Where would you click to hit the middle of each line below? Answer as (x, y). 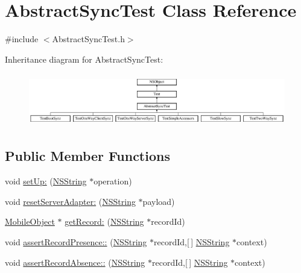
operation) (113, 181)
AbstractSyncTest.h (88, 39)
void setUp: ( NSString (46, 181)
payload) (159, 201)
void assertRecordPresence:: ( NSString (76, 242)
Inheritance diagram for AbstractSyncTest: (84, 59)
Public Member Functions (87, 156)
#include (22, 39)
